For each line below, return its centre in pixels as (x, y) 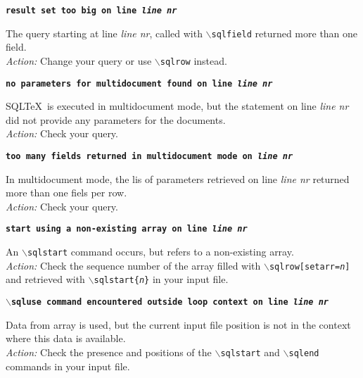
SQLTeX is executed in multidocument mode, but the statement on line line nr (177, 106)
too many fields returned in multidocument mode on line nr (149, 156)
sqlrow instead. (193, 60)
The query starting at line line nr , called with (104, 33)
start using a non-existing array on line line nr (127, 229)
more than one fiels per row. (66, 193)
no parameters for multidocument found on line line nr (139, 83)
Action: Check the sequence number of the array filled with (133, 265)
